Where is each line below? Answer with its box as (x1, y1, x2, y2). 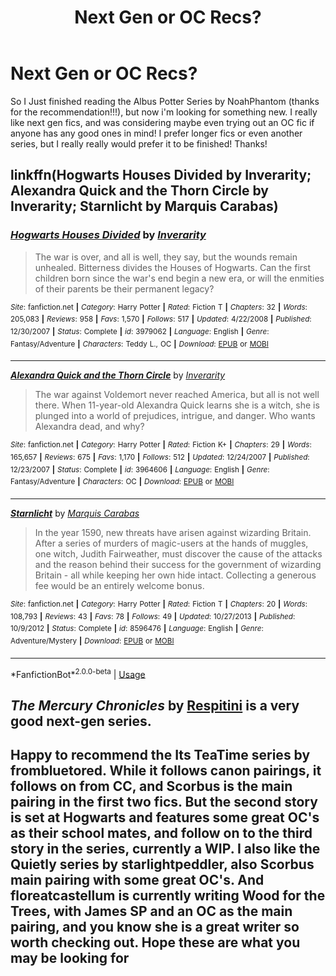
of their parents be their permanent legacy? (34, 282, 215, 295)
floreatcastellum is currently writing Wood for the (10, 887, 326, 904)
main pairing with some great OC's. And (10, 871, 265, 888)
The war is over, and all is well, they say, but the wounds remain (34, 251, 298, 263)
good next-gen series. (10, 712, 152, 730)
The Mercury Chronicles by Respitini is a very (10, 697, 300, 714)
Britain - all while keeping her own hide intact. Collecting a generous (34, 569, 317, 581)
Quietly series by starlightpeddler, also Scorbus (10, 856, 315, 873)
